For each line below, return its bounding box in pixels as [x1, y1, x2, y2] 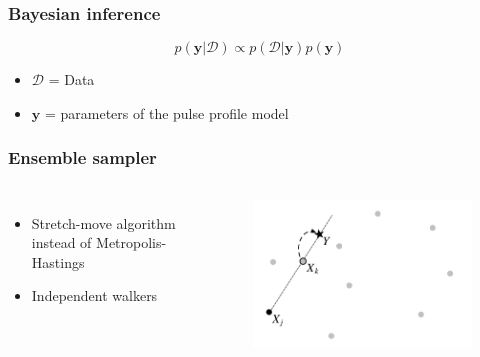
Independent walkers [31, 285, 158, 306]
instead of [31, 232, 92, 253]
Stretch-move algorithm [31, 212, 176, 233]
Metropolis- [96, 232, 167, 253]
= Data [48, 69, 95, 90]
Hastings [31, 251, 85, 272]
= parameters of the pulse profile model [44, 102, 289, 123]
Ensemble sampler [8, 145, 157, 170]
